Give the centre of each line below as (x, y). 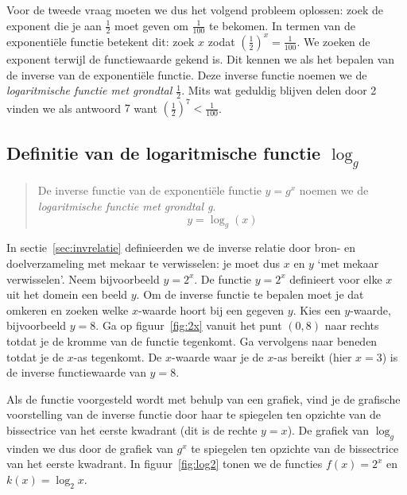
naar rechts (352, 325)
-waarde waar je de (218, 356)
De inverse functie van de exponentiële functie (149, 190)
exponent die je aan (54, 25)
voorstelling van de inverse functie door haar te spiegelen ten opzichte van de (194, 414)
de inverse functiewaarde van (76, 372)
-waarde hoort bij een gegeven (211, 309)
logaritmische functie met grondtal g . (127, 206)
